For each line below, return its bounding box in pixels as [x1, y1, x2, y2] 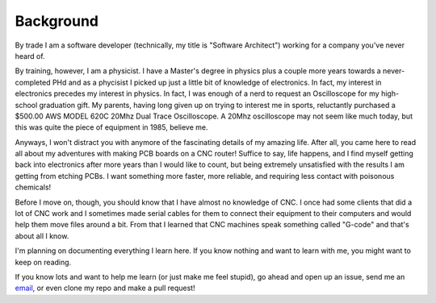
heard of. [15, 51, 45, 60]
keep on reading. [15, 257, 72, 267]
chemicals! [15, 182, 52, 193]
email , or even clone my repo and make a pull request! [15, 283, 195, 293]
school [15, 100, 38, 110]
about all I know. [15, 230, 69, 241]
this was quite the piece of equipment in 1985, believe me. [15, 122, 208, 132]
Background [15, 12, 99, 30]
